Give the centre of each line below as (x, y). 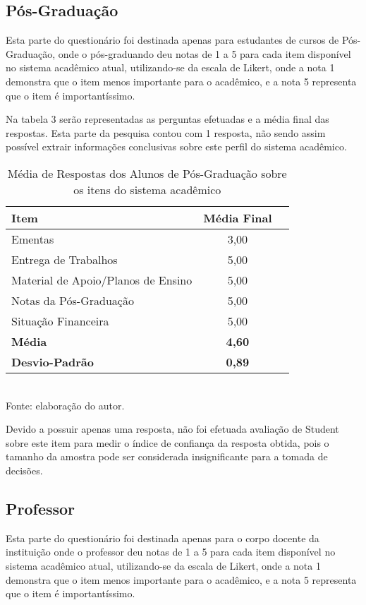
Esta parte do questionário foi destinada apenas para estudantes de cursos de (172, 40)
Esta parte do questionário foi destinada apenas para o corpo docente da (163, 538)
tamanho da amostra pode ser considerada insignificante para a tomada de (167, 456)
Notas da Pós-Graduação (73, 300)
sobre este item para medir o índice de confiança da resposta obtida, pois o (167, 442)
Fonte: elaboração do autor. (65, 405)
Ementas (33, 239)
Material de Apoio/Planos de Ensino (102, 280)
